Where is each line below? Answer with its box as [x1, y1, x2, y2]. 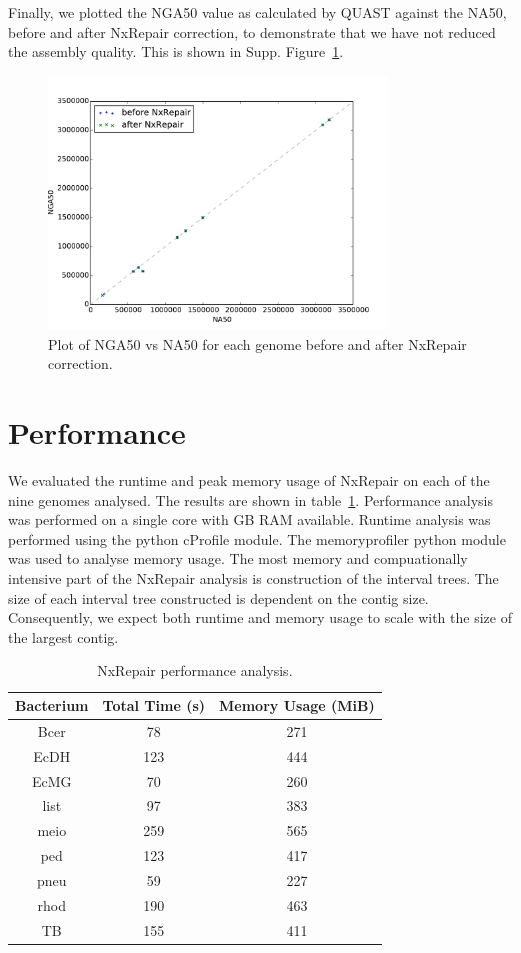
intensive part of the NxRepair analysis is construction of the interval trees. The [8, 568, 499, 589]
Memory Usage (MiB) [219, 695, 375, 716]
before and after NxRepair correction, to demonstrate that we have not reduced [8, 21, 496, 42]
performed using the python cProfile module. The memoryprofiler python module [8, 528, 506, 549]
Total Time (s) [102, 695, 206, 716]
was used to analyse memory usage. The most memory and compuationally [8, 548, 468, 569]
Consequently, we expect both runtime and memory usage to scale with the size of [8, 607, 512, 628]
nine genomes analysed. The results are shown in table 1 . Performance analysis [8, 489, 494, 510]
